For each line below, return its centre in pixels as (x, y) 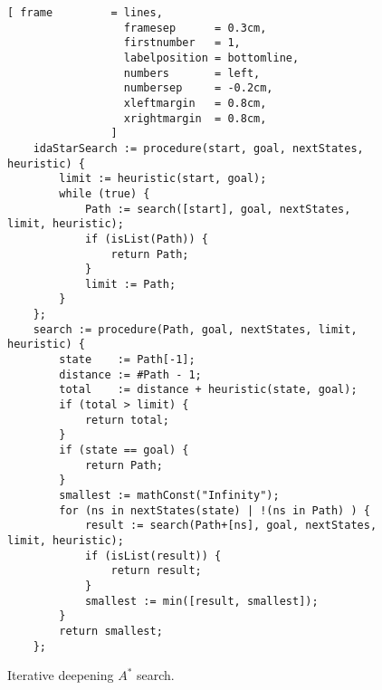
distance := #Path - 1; (130, 374)
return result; (156, 571)
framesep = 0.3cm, (195, 28)
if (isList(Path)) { (146, 239)
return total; (127, 420)
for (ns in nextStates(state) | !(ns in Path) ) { (215, 510)
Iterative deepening (61, 675)
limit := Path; (130, 284)
